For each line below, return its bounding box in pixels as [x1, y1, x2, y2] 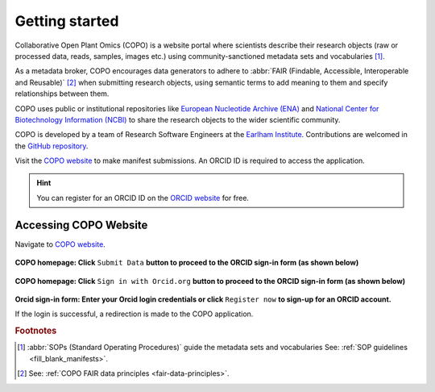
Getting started [14, 12, 119, 30]
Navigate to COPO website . [14, 239, 106, 249]
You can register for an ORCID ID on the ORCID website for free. [36, 193, 250, 202]
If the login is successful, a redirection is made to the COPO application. [14, 309, 254, 319]
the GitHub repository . [14, 141, 89, 151]
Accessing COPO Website [14, 218, 148, 231]
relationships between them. [14, 89, 110, 98]
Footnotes [14, 325, 57, 336]
